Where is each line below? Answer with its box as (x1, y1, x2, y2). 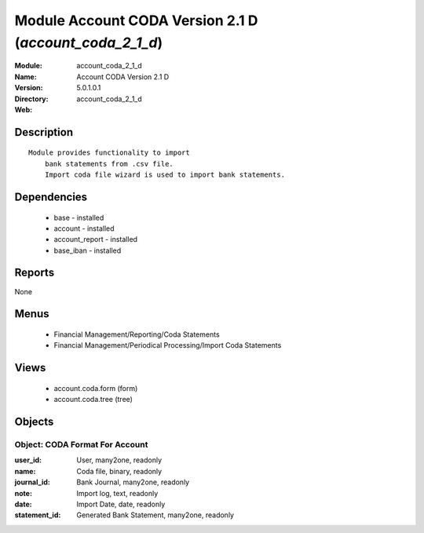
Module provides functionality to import (28, 148, 190, 157)
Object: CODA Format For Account (14, 439, 148, 450)
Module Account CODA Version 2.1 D (14, 12, 258, 29)
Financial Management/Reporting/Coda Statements (53, 330, 220, 339)
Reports (14, 266, 55, 279)
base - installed (53, 213, 104, 222)
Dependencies (14, 190, 88, 203)
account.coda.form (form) (53, 383, 138, 392)
